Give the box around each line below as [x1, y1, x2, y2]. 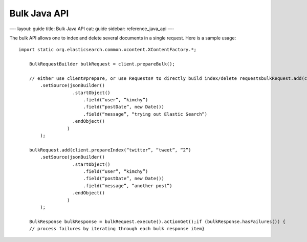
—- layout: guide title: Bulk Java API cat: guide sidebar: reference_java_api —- [9, 26, 174, 32]
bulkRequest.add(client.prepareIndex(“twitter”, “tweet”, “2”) [29, 147, 191, 153]
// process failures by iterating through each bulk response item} [29, 226, 205, 232]
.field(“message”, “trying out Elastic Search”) [83, 111, 208, 117]
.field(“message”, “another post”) [83, 183, 172, 189]
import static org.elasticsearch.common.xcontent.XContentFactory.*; [18, 47, 197, 53]
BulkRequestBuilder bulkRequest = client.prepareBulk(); [29, 61, 175, 67]
